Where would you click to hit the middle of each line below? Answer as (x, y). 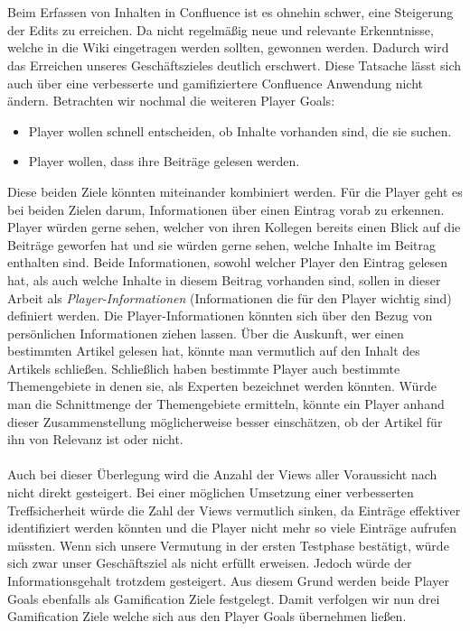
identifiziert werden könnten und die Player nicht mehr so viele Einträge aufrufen (232, 528)
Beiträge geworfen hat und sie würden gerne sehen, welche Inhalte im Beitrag (221, 244)
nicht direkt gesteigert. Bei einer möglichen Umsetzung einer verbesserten (211, 492)
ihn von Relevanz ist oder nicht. (95, 439)
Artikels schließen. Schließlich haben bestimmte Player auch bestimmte (204, 368)
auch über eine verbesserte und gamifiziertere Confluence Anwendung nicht (216, 83)
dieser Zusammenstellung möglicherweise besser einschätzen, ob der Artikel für (225, 421)
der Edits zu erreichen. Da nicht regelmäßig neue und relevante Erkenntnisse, (221, 29)
